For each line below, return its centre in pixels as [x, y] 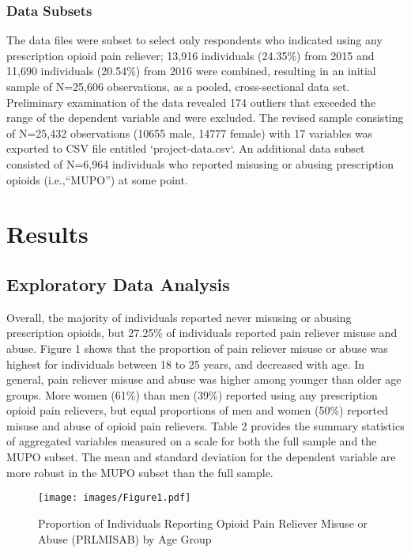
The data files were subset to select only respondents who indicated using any [194, 40]
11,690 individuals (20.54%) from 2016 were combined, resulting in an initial [191, 71]
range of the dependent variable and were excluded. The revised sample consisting [205, 117]
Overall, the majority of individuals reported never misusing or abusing [179, 317]
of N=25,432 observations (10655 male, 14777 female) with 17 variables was [190, 133]
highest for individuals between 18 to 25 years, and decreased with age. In [186, 364]
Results [47, 234]
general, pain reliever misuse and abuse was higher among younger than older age [204, 379]
